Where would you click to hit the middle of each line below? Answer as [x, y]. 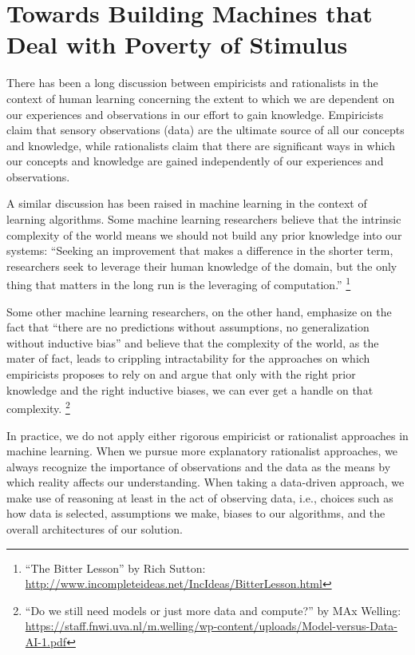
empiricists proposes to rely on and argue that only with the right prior [181, 374]
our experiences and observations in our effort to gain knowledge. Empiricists [195, 114]
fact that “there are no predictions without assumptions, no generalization [188, 327]
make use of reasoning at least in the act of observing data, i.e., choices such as [200, 497]
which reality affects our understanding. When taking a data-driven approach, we [206, 482]
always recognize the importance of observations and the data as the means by [199, 466]
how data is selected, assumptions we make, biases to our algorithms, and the [196, 513]
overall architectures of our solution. [95, 529]
